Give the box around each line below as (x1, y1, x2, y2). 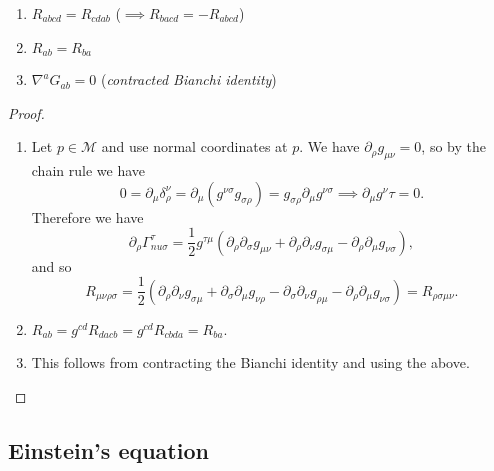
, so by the (421, 136, 486, 157)
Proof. (8, 102, 45, 123)
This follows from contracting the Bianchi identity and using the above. (31, 352, 470, 373)
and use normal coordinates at (101, 136, 288, 157)
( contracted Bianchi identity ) (100, 69, 277, 90)
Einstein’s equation (8, 434, 209, 465)
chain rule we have (31, 160, 145, 181)
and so (31, 255, 72, 276)
